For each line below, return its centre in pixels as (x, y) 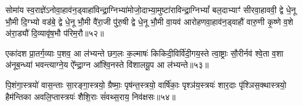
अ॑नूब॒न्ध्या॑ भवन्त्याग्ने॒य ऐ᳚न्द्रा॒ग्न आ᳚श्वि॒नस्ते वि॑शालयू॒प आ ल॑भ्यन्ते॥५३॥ (107, 65)
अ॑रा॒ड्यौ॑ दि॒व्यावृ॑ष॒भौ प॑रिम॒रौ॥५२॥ (55, 33)
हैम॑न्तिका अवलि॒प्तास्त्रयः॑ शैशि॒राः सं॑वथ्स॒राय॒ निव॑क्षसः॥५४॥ (91, 96)
